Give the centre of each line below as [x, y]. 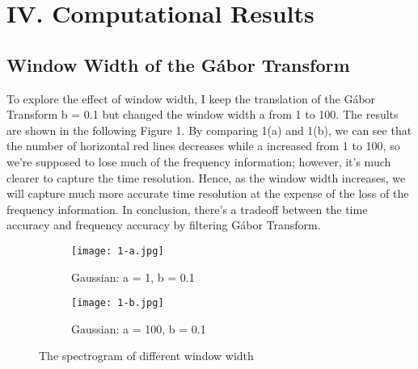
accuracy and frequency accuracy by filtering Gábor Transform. [164, 225]
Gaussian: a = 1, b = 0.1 [133, 277]
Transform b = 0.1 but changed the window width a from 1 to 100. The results [203, 114]
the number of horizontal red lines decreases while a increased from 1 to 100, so [203, 146]
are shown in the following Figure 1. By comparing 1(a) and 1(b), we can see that [209, 130]
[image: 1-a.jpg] [118, 251]
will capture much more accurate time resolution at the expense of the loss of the [208, 193]
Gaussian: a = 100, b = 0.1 [139, 328]
